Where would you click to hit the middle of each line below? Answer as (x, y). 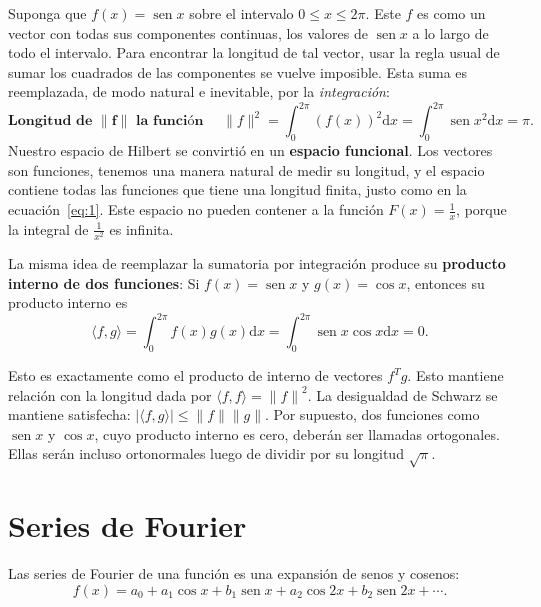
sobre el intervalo (241, 13)
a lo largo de (450, 32)
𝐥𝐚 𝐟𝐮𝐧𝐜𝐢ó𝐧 (170, 121)
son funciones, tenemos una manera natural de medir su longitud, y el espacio (246, 169)
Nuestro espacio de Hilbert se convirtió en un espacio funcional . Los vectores (250, 150)
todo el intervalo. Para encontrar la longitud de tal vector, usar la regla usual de (254, 52)
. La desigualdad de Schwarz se (402, 394)
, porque (481, 209)
